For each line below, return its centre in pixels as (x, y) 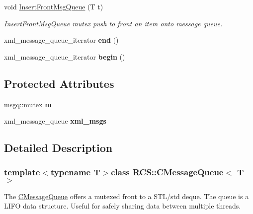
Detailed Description (58, 148)
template (22, 172)
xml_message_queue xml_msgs (55, 121)
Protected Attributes (59, 83)
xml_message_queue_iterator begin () (65, 56)
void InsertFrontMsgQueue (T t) (54, 6)
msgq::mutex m (28, 104)
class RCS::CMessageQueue (167, 172)
